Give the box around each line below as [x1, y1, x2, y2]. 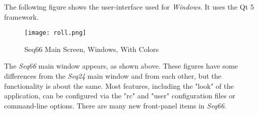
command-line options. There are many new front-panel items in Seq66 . [4, 100, 227, 110]
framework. [4, 11, 39, 22]
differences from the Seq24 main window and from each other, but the [4, 71, 221, 81]
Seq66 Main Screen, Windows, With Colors [24, 43, 159, 54]
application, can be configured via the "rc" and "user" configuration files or [4, 90, 236, 101]
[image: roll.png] [24, 29, 86, 37]
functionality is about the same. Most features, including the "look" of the [4, 80, 234, 91]
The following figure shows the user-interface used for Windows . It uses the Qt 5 [4, 2, 254, 12]
